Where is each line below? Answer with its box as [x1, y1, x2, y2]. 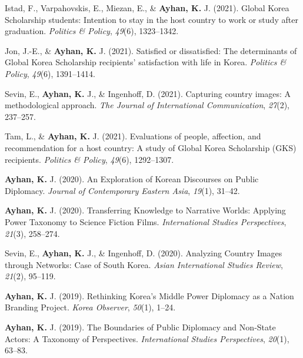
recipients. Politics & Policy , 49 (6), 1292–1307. [5, 153, 174, 165]
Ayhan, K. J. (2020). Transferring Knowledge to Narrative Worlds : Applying [5, 204, 286, 216]
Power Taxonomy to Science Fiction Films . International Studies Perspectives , [5, 215, 287, 227]
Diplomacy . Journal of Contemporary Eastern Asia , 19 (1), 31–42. [5, 184, 240, 196]
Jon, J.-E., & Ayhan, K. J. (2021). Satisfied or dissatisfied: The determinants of [5, 44, 297, 56]
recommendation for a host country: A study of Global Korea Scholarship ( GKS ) [5, 141, 297, 153]
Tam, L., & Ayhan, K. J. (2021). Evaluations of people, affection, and [5, 130, 261, 142]
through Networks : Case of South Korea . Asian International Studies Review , [5, 258, 283, 270]
